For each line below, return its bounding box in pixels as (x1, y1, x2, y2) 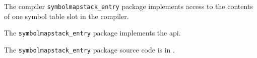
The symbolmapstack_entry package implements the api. (4, 27, 181, 38)
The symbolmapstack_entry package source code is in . (4, 44, 175, 54)
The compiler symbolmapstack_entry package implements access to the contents (4, 1, 253, 11)
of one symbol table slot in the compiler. (4, 10, 129, 21)
